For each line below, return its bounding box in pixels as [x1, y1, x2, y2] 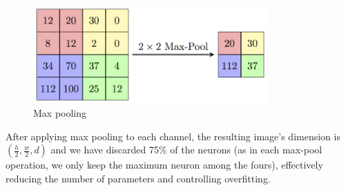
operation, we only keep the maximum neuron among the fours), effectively [6, 158, 323, 172]
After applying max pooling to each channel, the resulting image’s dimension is [6, 129, 340, 143]
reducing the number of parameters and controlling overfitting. [6, 171, 271, 185]
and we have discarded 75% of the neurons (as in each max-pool [50, 142, 323, 157]
